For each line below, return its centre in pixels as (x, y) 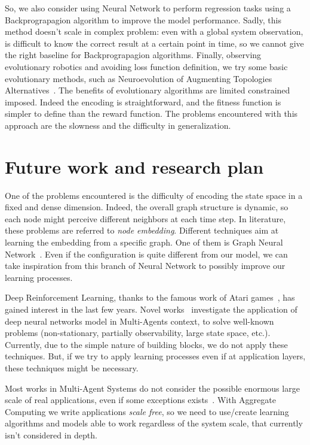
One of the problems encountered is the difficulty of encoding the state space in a (154, 195)
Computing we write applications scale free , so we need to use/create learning (147, 411)
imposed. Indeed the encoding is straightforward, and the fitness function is (143, 102)
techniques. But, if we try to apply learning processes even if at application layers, (155, 356)
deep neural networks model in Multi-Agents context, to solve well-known (139, 321)
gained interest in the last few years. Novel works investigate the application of (151, 309)
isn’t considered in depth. (51, 435)
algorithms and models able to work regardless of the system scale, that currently (154, 423)
